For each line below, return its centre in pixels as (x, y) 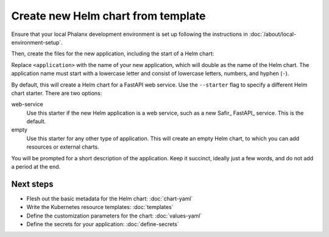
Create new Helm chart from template (109, 16)
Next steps (32, 184)
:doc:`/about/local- (273, 34)
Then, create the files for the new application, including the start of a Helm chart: (113, 54)
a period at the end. (36, 167)
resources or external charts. (63, 147)
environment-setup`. (37, 42)
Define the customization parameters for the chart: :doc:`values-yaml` (114, 216)
